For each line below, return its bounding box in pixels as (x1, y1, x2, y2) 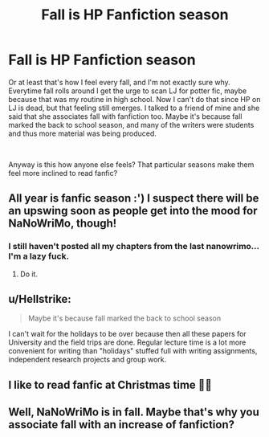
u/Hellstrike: (8, 292, 72, 306)
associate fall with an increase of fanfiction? (8, 418, 235, 431)
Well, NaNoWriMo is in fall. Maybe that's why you (8, 406, 259, 419)
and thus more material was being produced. (8, 129, 157, 138)
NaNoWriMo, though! (8, 217, 117, 231)
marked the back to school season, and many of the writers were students (8, 120, 255, 129)
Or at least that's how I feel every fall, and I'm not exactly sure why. (8, 77, 230, 87)
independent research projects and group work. (8, 355, 167, 365)
